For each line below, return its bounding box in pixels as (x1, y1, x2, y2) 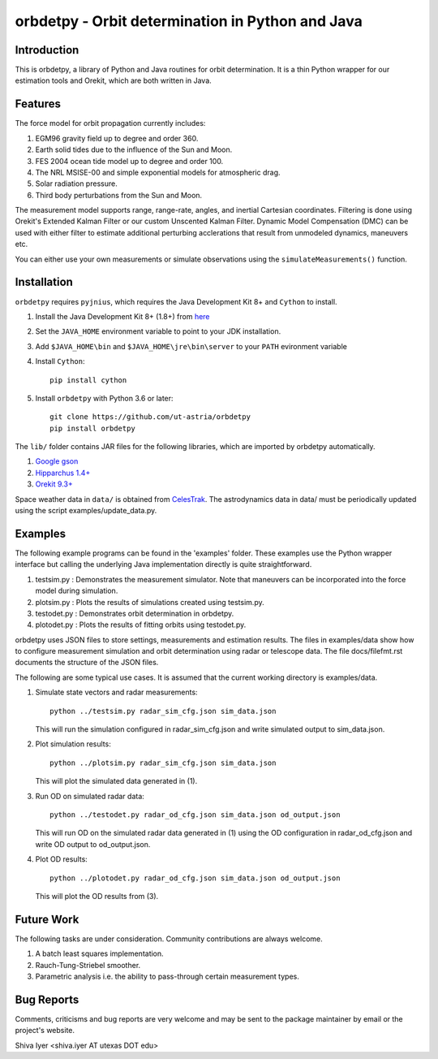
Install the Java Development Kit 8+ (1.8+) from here (35, 311, 210, 321)
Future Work (15, 912, 79, 926)
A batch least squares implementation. (35, 949, 164, 958)
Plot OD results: (35, 854, 88, 864)
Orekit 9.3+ (35, 479, 73, 489)
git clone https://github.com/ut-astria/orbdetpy (49, 413, 251, 421)
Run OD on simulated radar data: (35, 791, 145, 801)
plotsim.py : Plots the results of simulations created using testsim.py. (35, 597, 264, 607)
